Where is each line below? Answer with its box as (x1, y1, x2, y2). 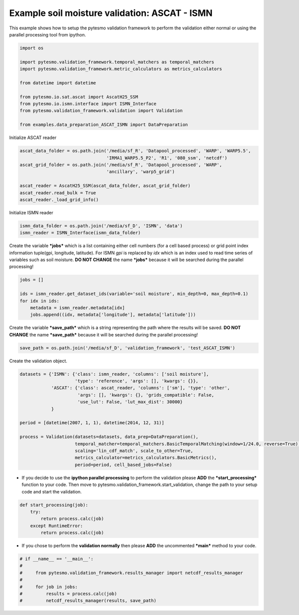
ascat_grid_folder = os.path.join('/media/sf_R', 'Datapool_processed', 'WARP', (19, 162, 222, 167)
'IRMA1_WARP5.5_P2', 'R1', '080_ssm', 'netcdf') (106, 155, 228, 160)
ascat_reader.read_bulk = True (19, 190, 97, 195)
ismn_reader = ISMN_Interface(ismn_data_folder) (19, 230, 141, 236)
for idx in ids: (19, 298, 60, 304)
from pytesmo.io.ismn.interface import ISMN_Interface (19, 101, 156, 107)
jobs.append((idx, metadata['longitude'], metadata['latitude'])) (30, 312, 196, 317)
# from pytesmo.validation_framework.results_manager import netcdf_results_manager (19, 570, 244, 576)
